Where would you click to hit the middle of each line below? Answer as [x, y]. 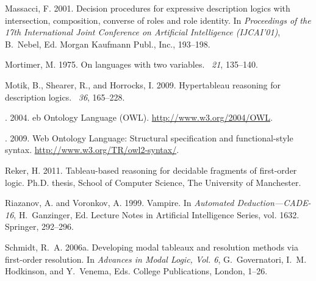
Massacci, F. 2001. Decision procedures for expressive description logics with [148, 8]
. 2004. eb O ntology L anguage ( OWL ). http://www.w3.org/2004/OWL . [139, 117]
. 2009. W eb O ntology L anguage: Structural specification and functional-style [149, 137]
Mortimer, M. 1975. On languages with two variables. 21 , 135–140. [131, 64]
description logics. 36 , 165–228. [65, 97]
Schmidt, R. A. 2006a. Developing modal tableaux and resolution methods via [152, 247]
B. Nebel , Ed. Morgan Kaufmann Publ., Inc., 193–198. [108, 44]
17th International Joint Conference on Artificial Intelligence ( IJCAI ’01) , [143, 32]
